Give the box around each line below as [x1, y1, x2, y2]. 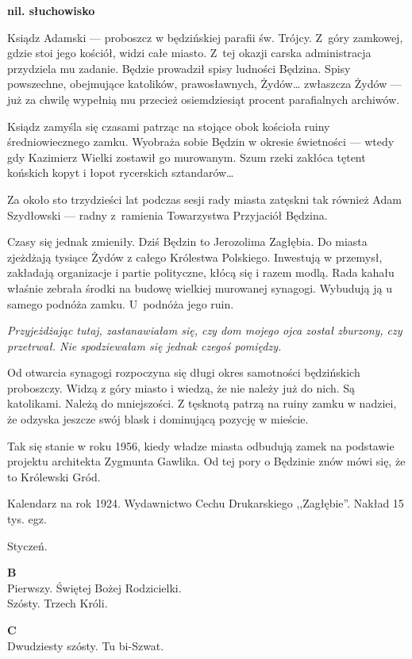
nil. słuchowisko [7, 2, 95, 18]
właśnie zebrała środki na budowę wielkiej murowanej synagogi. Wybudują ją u [7, 279, 393, 296]
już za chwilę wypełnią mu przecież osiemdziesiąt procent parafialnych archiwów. [7, 90, 400, 107]
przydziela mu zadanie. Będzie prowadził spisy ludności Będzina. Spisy [7, 59, 351, 76]
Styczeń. [7, 537, 48, 554]
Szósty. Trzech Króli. [7, 595, 108, 611]
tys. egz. [7, 511, 47, 527]
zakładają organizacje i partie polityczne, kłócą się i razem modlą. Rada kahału [7, 264, 395, 281]
